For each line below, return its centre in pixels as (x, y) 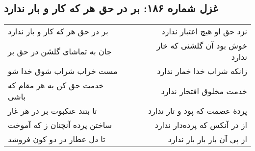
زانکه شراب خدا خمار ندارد (202, 71)
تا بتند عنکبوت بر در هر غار (52, 111)
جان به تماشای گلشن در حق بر (60, 51)
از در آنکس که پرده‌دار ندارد (201, 125)
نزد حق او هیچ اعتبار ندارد (204, 31)
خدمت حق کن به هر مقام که (56, 85)
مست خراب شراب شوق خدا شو (63, 71)
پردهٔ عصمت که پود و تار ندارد (197, 111)
